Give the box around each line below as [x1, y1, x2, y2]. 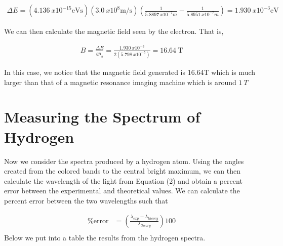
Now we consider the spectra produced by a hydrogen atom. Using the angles [4, 155, 244, 166]
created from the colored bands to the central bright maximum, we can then [4, 166, 240, 176]
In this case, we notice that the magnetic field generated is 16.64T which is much [4, 67, 256, 77]
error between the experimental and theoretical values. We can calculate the [4, 185, 240, 196]
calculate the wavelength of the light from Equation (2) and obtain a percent [4, 175, 242, 186]
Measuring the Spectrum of [4, 106, 200, 127]
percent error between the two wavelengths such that [4, 195, 168, 206]
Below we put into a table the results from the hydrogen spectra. [4, 232, 206, 242]
